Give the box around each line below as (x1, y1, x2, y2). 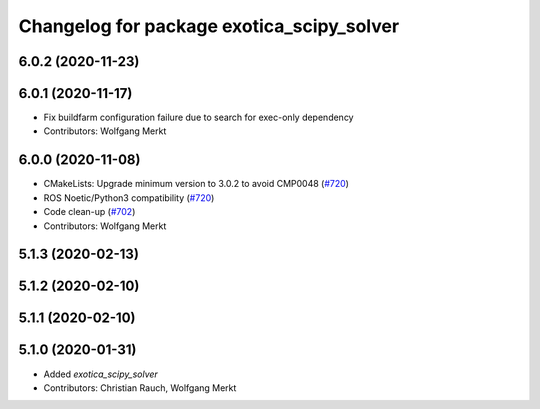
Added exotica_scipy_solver (43, 368, 159, 380)
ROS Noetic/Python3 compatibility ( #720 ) (43, 191, 215, 204)
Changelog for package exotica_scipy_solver (18, 15, 400, 37)
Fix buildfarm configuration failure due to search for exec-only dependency (43, 111, 354, 124)
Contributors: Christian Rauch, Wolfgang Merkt (43, 381, 237, 394)
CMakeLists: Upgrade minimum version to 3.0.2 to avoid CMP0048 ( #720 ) (43, 178, 350, 190)
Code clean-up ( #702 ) (43, 206, 136, 218)
